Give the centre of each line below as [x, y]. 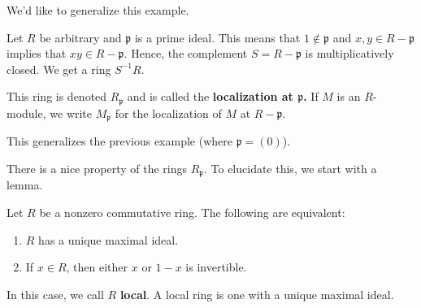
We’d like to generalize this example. [98, 10]
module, [26, 113]
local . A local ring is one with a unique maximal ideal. [257, 294]
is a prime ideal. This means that [217, 37]
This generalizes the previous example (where [119, 141]
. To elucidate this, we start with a [290, 168]
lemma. [25, 185]
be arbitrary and [80, 37]
